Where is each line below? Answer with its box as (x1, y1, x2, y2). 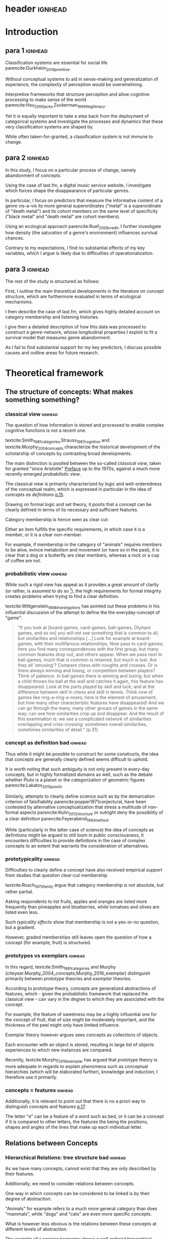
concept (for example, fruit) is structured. (5, 940, 91, 946)
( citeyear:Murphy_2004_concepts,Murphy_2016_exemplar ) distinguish (5, 970, 150, 976)
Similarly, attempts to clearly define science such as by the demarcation (5, 793, 155, 799)
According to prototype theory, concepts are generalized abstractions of (5, 985, 156, 991)
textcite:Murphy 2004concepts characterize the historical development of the (5, 443, 160, 451)
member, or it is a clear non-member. (5, 531, 82, 537)
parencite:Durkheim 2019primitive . (5, 65, 71, 72)
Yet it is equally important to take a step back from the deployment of (5, 113, 149, 119)
